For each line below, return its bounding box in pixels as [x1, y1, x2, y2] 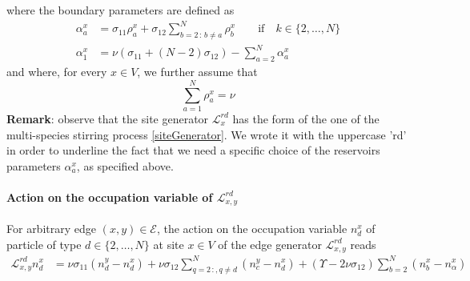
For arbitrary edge [6, 220, 96, 236]
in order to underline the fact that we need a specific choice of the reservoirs [6, 142, 380, 159]
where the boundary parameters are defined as [6, 2, 235, 18]
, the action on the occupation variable [156, 220, 347, 236]
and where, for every [6, 63, 107, 80]
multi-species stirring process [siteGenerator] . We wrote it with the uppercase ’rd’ [6, 126, 407, 143]
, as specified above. [76, 157, 174, 174]
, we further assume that [137, 63, 258, 80]
